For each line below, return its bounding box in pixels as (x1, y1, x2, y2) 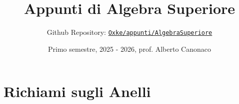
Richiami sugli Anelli (3, 81, 151, 102)
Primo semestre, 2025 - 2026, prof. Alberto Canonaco (48, 43, 211, 54)
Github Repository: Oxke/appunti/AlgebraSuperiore (46, 27, 212, 37)
